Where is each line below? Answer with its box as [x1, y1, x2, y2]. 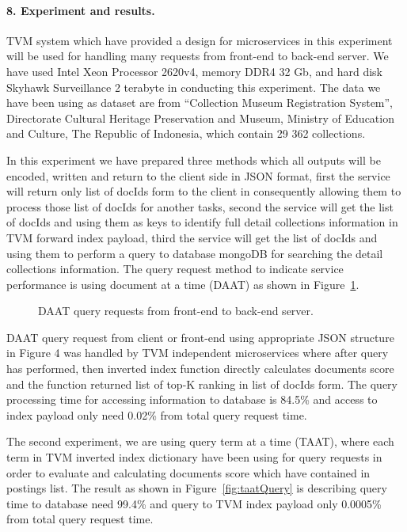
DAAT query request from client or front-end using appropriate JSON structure [6, 329, 394, 345]
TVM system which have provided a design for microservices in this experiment [6, 32, 393, 48]
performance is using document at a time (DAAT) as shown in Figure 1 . [6, 275, 359, 292]
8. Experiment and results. [6, 2, 155, 18]
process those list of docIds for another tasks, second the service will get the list [6, 198, 394, 215]
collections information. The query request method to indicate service [6, 260, 344, 277]
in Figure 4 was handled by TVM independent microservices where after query [6, 344, 389, 361]
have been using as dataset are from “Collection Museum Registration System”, [6, 94, 394, 111]
